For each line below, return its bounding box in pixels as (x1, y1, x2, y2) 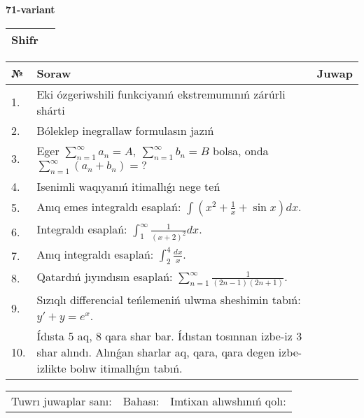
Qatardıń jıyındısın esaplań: (36, 268, 173, 285)
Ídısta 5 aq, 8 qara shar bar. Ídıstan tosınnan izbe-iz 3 (36, 328, 302, 345)
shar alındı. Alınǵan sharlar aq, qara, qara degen (36, 344, 275, 361)
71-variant (6, 2, 55, 16)
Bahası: (122, 393, 160, 410)
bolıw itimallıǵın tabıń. (70, 360, 183, 377)
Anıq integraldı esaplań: (36, 246, 154, 263)
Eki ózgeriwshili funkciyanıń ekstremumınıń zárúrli (36, 85, 286, 102)
